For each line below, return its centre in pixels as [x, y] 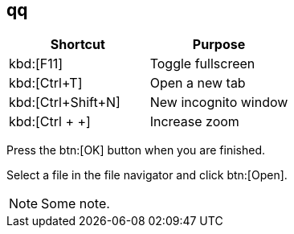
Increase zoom [194, 122]
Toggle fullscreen [202, 64]
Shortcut [78, 45]
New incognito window [219, 103]
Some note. [76, 204]
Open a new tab [198, 83]
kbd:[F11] [36, 64]
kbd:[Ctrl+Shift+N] [65, 103]
